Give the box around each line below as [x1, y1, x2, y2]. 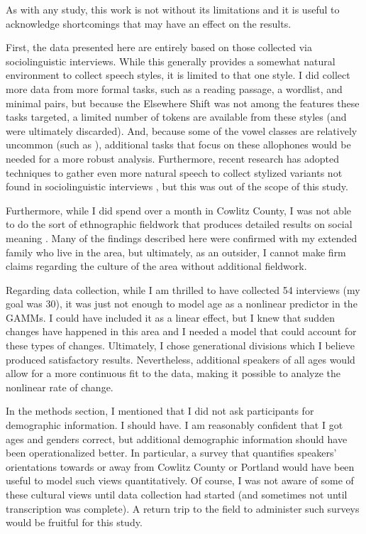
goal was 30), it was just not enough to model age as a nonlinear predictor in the [6, 296, 357, 311]
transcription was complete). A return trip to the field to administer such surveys [6, 501, 360, 516]
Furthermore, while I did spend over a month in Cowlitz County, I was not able [6, 202, 352, 217]
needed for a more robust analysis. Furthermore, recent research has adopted [6, 151, 339, 165]
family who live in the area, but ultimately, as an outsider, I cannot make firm [6, 244, 346, 259]
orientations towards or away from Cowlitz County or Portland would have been [6, 459, 355, 474]
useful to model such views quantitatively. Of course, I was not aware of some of [6, 473, 354, 488]
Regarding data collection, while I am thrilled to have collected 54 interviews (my [6, 282, 360, 297]
